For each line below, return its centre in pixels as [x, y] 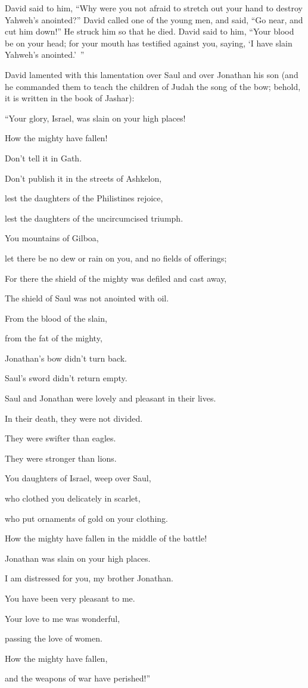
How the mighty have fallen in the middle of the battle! [106, 538]
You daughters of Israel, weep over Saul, [78, 478]
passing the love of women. [54, 638]
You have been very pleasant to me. [70, 598]
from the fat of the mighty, [54, 338]
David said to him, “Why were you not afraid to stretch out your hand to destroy [154, 8]
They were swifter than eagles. [60, 438]
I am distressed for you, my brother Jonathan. [89, 578]
